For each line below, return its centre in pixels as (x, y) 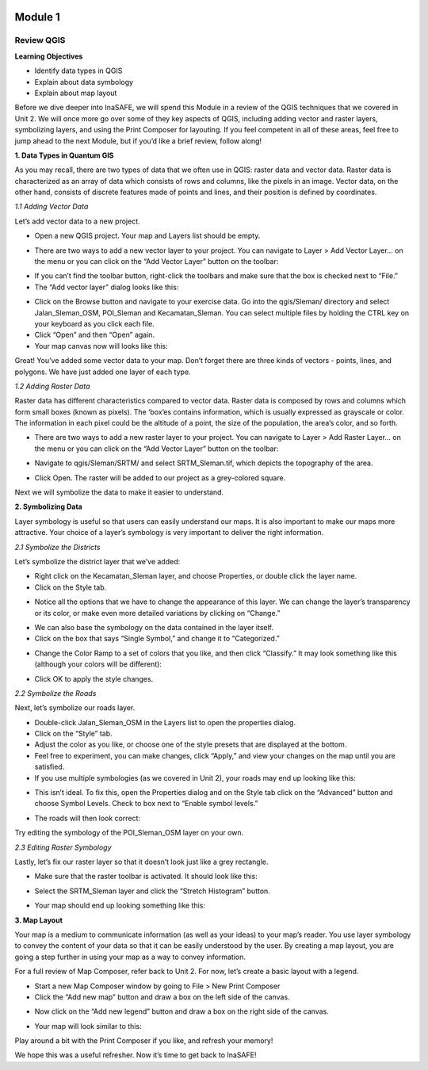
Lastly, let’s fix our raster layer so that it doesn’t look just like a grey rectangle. (141, 862)
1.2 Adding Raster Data (52, 386)
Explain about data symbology (84, 82)
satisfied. (50, 767)
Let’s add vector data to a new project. (77, 221)
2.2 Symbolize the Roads (55, 693)
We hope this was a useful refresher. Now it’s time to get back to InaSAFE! (136, 1055)
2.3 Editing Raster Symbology (63, 847)
